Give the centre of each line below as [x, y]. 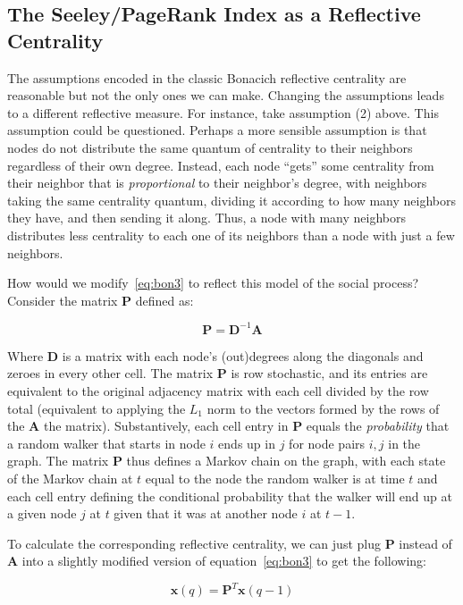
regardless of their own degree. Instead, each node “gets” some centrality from [221, 165]
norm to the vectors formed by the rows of [323, 408]
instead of [425, 543]
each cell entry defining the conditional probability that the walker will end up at [230, 496]
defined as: [164, 300]
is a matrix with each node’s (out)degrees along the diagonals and [243, 355]
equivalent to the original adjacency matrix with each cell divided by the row [218, 391]
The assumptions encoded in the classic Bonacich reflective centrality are [207, 77]
